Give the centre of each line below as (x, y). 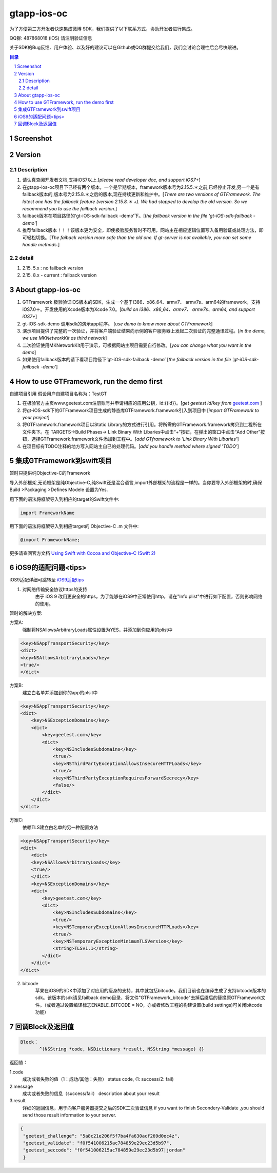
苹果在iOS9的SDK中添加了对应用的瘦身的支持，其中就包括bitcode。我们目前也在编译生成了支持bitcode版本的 (151, 990)
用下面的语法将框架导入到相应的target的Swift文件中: (65, 499)
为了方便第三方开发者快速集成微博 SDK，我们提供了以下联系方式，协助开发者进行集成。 (102, 29)
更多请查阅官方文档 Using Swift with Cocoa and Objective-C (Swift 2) (83, 553)
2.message (21, 1086)
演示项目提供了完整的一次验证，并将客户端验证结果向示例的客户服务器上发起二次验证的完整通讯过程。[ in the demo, (144, 330)
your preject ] (36, 417)
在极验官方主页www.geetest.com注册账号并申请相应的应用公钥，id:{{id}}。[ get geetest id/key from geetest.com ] (142, 403)
